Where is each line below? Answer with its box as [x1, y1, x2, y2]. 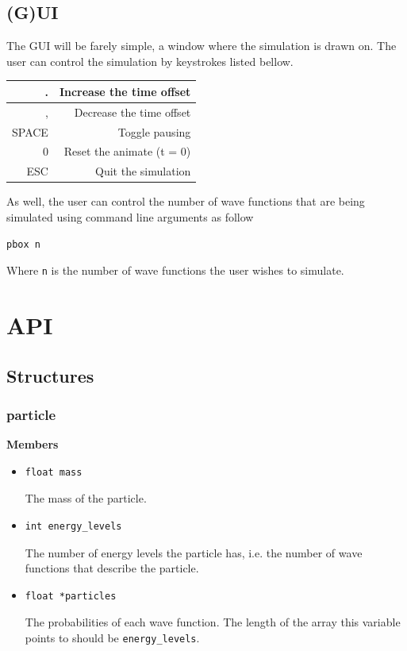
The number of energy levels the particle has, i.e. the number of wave [25, 544, 363, 560]
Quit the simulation [95, 163, 191, 179]
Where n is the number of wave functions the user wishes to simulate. [6, 262, 344, 279]
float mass [25, 466, 83, 478]
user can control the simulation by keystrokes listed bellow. [6, 52, 294, 69]
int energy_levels [25, 520, 122, 532]
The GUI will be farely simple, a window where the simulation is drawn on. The [6, 37, 397, 54]
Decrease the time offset [74, 103, 191, 120]
